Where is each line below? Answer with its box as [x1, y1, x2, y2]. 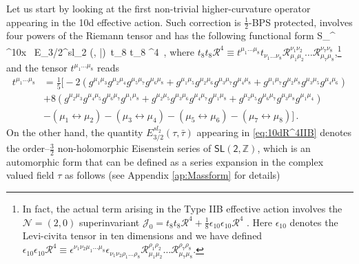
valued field [6, 168, 54, 182]
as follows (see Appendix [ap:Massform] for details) [65, 168, 280, 182]
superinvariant [79, 214, 140, 229]
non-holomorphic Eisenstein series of [57, 141, 212, 155]
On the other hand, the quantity [6, 124, 143, 139]
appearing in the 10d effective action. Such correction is [6, 14, 241, 29]
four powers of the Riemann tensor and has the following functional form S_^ [6, 28, 336, 43]
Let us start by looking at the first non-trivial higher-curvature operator [6, 1, 311, 15]
